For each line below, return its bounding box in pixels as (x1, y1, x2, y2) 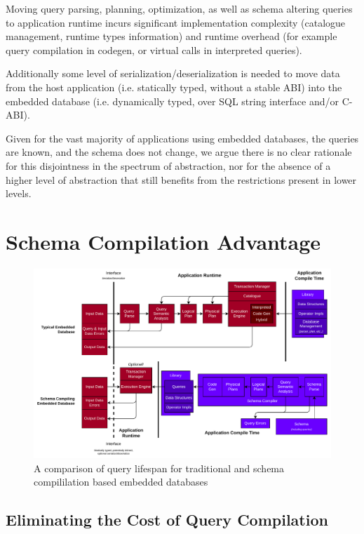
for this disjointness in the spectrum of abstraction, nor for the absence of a (6, 158, 331, 173)
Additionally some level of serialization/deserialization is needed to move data (6, 66, 340, 81)
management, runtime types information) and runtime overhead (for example (6, 29, 337, 44)
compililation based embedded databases (34, 474, 208, 489)
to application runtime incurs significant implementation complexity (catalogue (6, 15, 346, 29)
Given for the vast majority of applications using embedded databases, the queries (6, 131, 359, 145)
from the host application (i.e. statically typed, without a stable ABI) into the (6, 79, 342, 94)
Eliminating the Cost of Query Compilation (6, 509, 328, 530)
